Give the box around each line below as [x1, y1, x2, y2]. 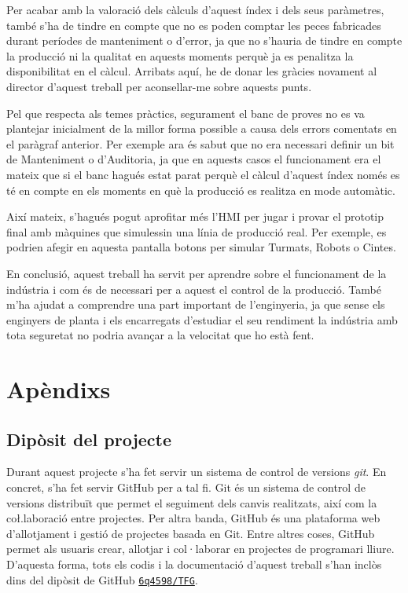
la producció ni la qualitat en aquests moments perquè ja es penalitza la [6, 47, 354, 64]
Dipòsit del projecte [6, 426, 172, 451]
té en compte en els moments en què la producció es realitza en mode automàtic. [6, 181, 395, 198]
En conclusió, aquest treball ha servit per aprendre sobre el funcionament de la [6, 265, 387, 281]
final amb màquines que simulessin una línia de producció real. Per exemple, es [6, 223, 387, 240]
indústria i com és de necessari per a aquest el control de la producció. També [6, 280, 381, 297]
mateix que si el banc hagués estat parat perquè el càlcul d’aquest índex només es [6, 166, 400, 182]
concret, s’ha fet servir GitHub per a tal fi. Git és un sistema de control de [6, 479, 366, 496]
